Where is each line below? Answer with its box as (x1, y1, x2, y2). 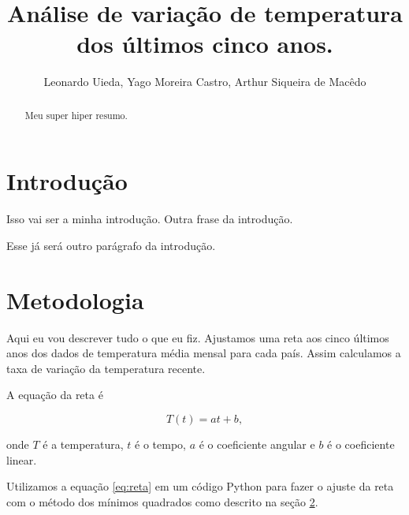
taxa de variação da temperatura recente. (6, 360, 206, 376)
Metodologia (6, 283, 144, 315)
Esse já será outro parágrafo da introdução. (6, 237, 216, 253)
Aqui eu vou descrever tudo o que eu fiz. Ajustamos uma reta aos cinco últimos (6, 329, 389, 345)
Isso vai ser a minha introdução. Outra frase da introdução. (6, 211, 293, 227)
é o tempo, (135, 435, 186, 452)
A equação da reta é (6, 386, 103, 403)
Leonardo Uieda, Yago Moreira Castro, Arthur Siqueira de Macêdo (43, 73, 366, 90)
